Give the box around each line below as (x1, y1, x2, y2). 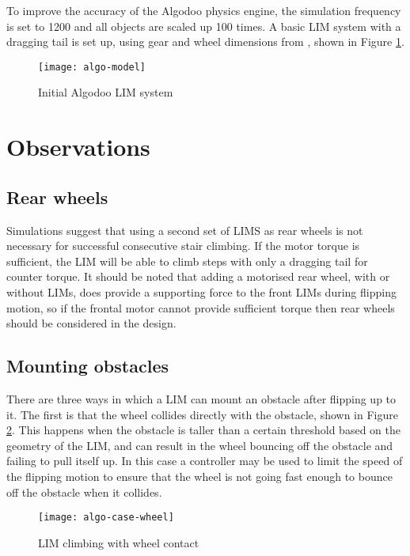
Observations (6, 130, 150, 163)
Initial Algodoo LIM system (38, 84, 173, 100)
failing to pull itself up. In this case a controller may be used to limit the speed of (6, 452, 403, 469)
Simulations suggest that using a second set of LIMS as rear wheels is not (6, 221, 363, 238)
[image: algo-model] (38, 61, 146, 73)
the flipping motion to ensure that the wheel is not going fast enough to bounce (6, 467, 393, 484)
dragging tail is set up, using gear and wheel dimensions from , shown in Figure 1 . (6, 33, 404, 50)
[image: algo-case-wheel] (38, 512, 174, 524)
